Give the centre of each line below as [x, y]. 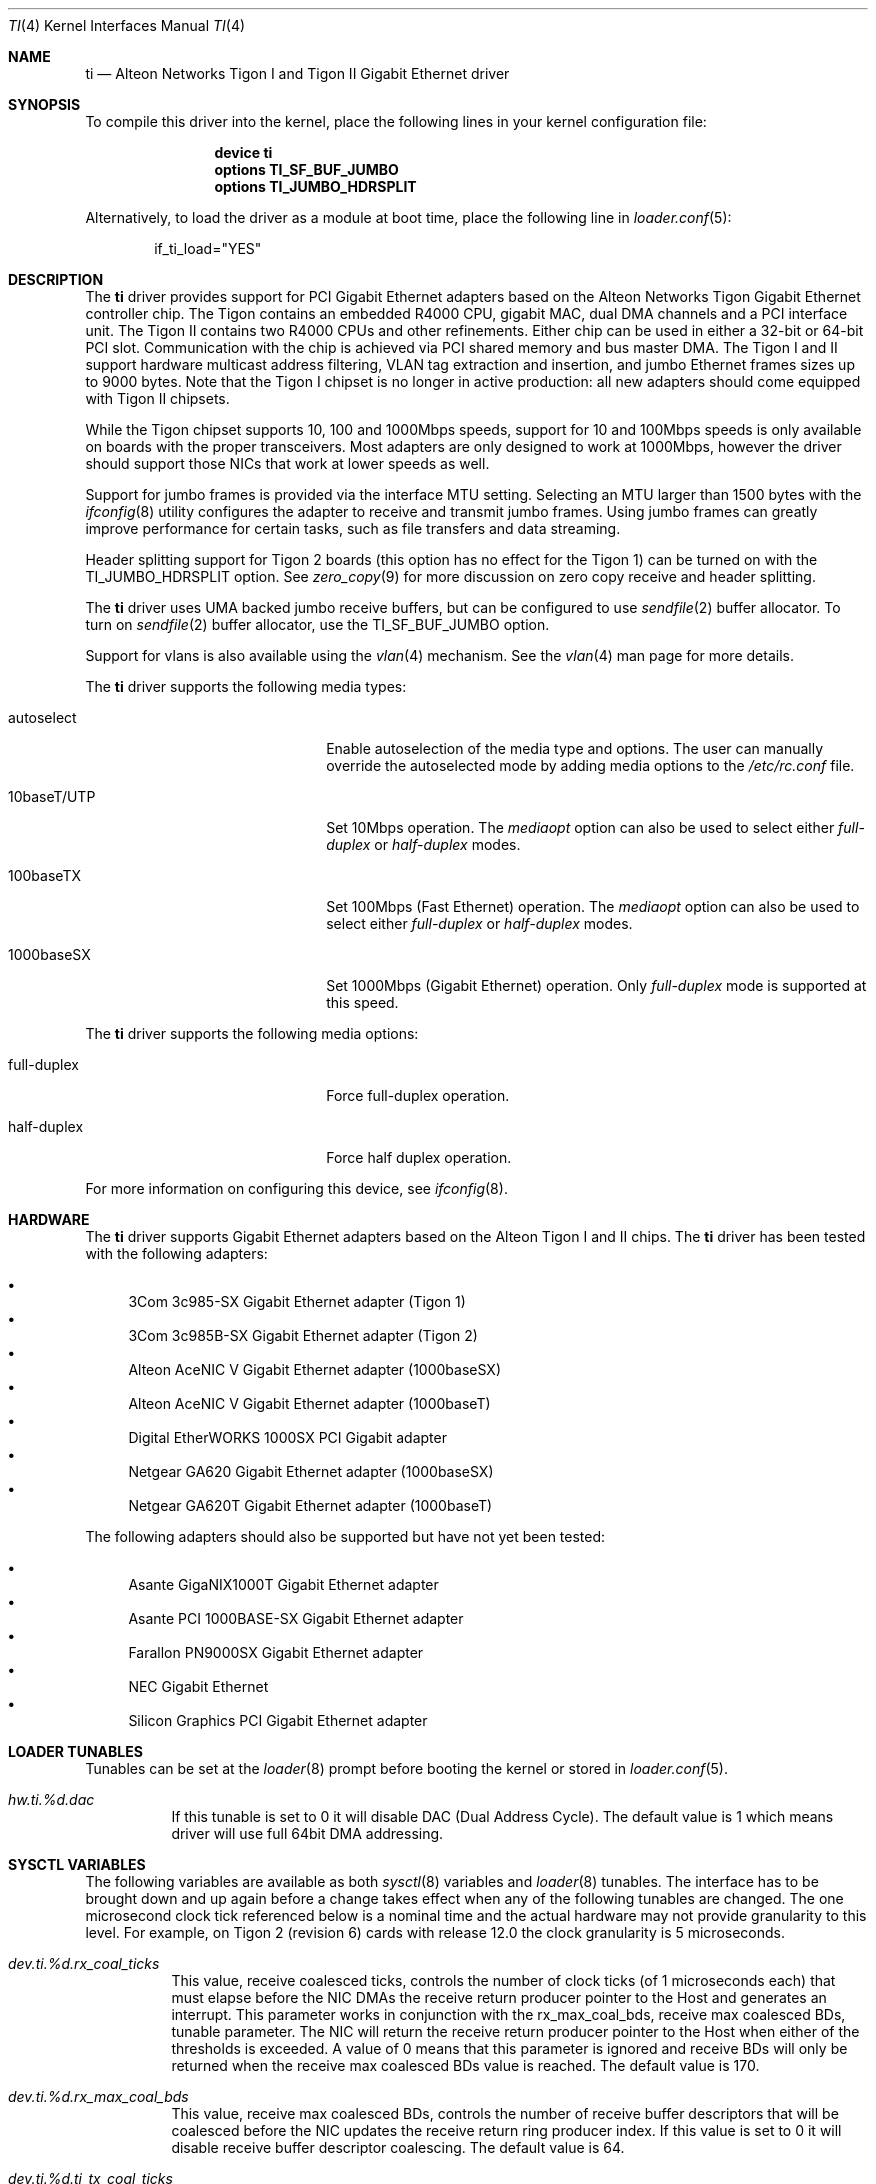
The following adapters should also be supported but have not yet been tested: [345, 1536]
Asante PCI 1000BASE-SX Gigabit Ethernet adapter [296, 1618]
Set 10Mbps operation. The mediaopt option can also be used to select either [580, 827]
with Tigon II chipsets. [157, 398]
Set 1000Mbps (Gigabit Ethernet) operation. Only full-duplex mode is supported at [596, 985]
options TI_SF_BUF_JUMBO [306, 169]
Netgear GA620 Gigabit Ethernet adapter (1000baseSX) [311, 1471]
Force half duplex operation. [419, 1157]
